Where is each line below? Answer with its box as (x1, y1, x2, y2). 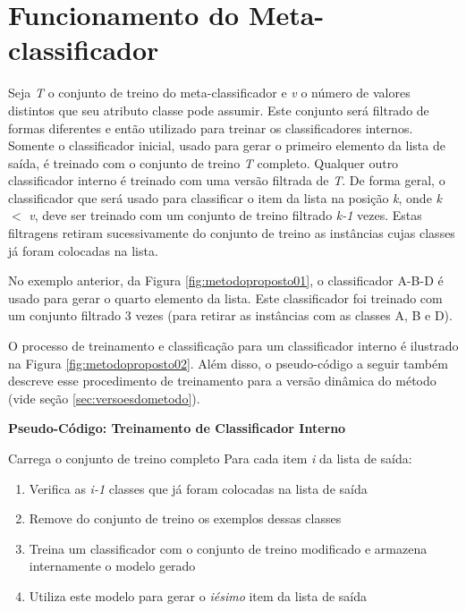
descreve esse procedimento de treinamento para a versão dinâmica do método (8, 371, 436, 390)
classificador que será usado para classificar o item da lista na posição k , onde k (8, 188, 442, 207)
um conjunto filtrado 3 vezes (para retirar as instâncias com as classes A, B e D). (8, 306, 453, 325)
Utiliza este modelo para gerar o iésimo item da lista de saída (29, 586, 368, 605)
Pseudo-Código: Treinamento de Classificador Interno (8, 419, 346, 437)
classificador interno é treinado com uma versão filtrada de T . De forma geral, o (8, 171, 445, 190)
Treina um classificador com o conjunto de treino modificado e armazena (29, 539, 428, 557)
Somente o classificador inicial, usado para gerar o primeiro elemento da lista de (8, 136, 445, 155)
